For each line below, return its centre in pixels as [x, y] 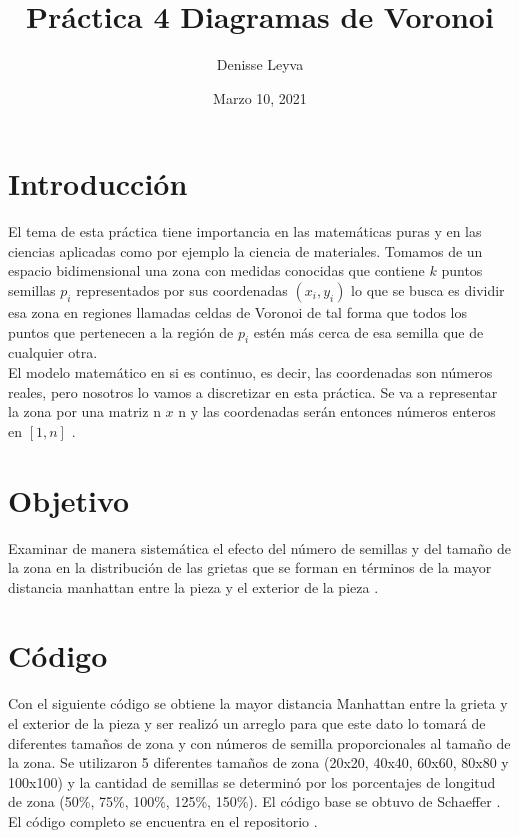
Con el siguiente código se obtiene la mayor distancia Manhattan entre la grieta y [258, 703]
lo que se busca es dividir [428, 290]
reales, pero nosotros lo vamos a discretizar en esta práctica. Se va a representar [253, 391]
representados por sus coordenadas [182, 290]
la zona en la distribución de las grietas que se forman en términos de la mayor [250, 567]
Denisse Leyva [260, 64]
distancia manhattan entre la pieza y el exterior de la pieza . [193, 586]
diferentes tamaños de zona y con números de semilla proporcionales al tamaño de [259, 742]
